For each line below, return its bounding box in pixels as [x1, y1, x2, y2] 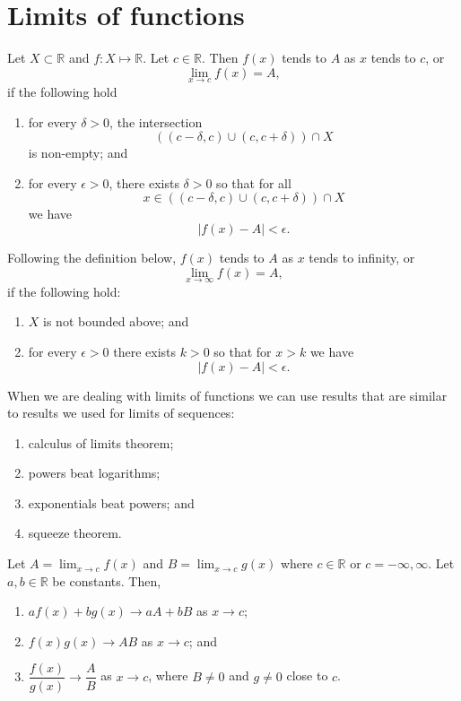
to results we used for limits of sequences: [7, 403, 235, 422]
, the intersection [109, 112, 203, 131]
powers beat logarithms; [28, 463, 161, 482]
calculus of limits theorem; [28, 433, 174, 452]
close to [286, 666, 328, 685]
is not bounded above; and [43, 312, 189, 331]
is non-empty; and [28, 143, 128, 162]
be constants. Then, [52, 571, 161, 590]
